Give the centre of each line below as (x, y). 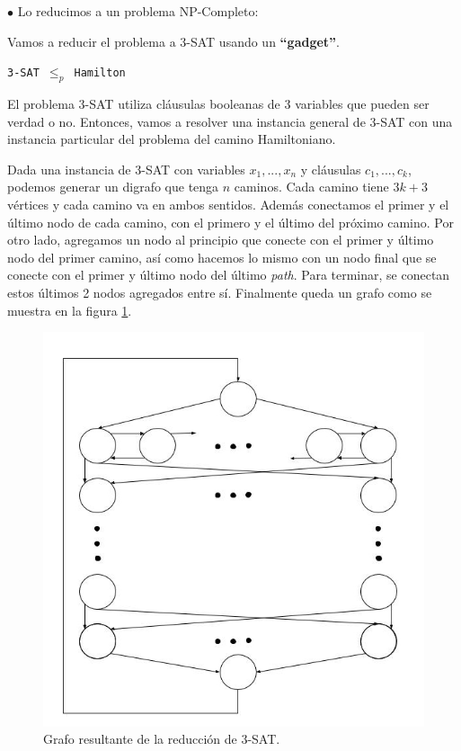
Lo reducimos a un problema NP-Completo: (138, 11)
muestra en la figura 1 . (70, 310)
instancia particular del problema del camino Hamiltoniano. (172, 139)
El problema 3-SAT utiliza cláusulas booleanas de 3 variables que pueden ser (218, 103)
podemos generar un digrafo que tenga (113, 187)
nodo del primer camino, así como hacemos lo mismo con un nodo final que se (222, 257)
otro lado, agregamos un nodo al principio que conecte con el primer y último (221, 240)
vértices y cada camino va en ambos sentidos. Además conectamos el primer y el (228, 204)
